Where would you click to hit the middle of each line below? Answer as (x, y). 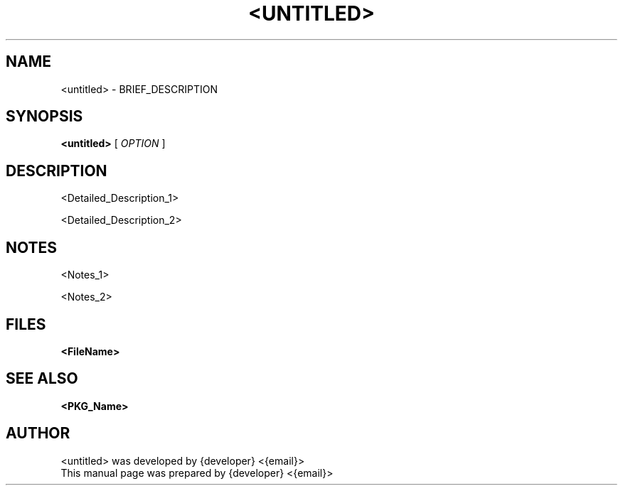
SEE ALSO (42, 379)
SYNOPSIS (44, 117)
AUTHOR (38, 433)
